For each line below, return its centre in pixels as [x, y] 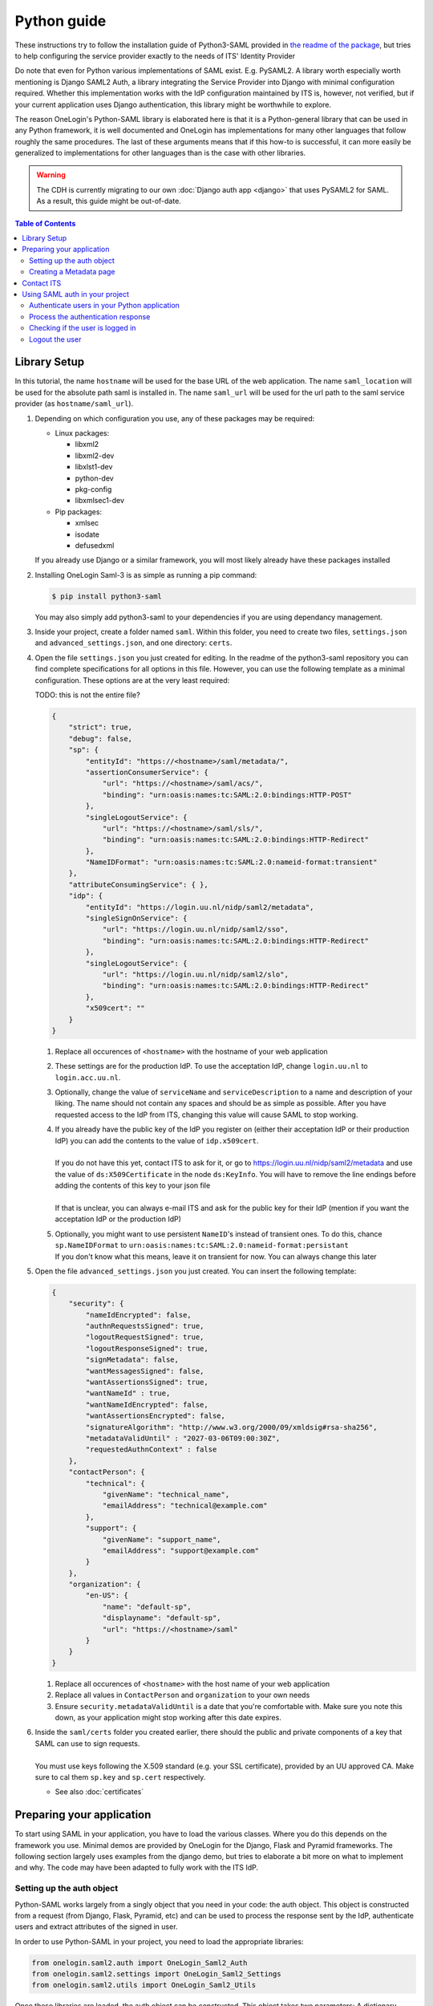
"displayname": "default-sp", [162, 1618]
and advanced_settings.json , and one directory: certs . [134, 643]
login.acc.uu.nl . [88, 1077]
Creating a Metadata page [72, 272]
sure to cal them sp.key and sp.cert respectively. [120, 1777]
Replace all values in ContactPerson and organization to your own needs [182, 1695]
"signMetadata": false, [132, 1360]
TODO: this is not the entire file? [87, 695]
